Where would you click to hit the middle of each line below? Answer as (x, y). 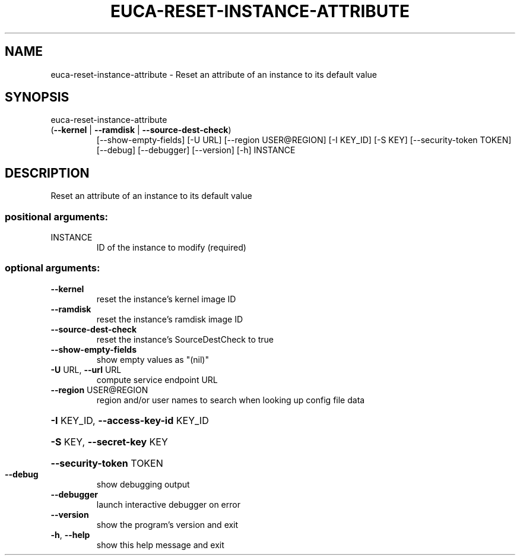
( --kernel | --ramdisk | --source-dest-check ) (141, 130)
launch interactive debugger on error (168, 504)
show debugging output (143, 484)
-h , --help (70, 534)
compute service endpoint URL (157, 379)
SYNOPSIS (37, 97)
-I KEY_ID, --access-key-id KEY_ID (130, 420)
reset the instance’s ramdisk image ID (170, 319)
